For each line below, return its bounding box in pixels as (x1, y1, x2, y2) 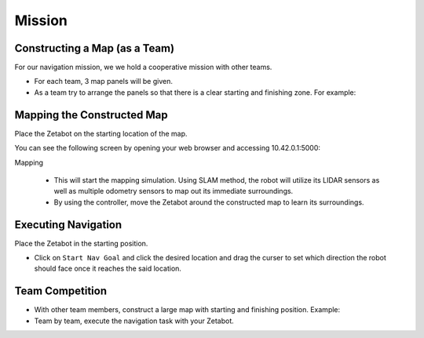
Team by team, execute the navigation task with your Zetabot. (34, 316, 235, 325)
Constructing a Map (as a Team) (14, 42, 175, 55)
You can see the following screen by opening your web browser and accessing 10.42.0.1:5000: (14, 144, 321, 153)
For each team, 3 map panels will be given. (34, 77, 173, 86)
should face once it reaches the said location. (34, 263, 182, 274)
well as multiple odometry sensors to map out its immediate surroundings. (53, 187, 294, 196)
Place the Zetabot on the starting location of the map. (14, 129, 188, 138)
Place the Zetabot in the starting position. (14, 238, 148, 248)
